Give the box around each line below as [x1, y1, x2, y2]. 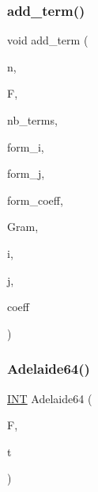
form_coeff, [7, 191, 63, 208]
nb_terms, [7, 112, 58, 128]
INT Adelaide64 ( [7, 390, 92, 406]
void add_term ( [7, 32, 89, 48]
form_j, [7, 165, 45, 182]
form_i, [7, 138, 44, 155]
